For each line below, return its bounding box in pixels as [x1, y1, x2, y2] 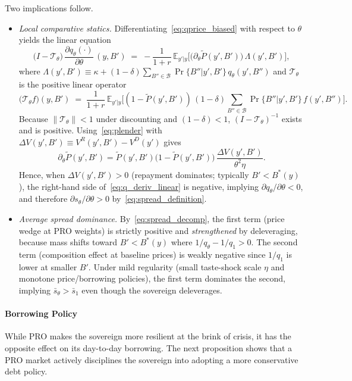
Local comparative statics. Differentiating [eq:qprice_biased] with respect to [18, 21, 295, 34]
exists [281, 112, 302, 124]
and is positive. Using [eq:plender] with [18, 124, 162, 136]
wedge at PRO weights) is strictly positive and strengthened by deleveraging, [18, 224, 298, 236]
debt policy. [5, 365, 48, 377]
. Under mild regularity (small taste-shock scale [88, 260, 262, 273]
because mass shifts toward [18, 236, 118, 248]
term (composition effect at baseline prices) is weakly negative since [18, 248, 266, 260]
